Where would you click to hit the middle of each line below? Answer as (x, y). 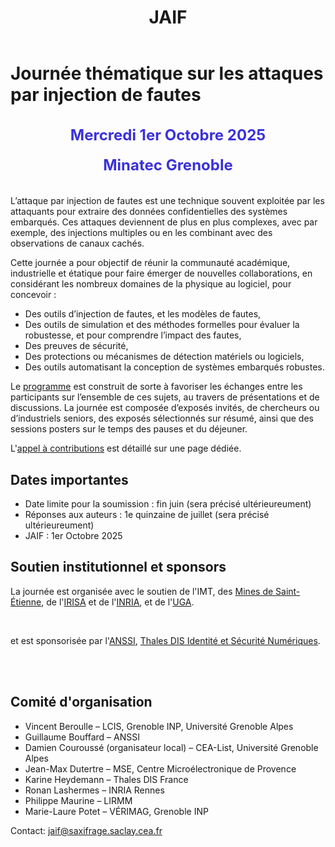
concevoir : (33, 295)
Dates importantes (69, 479)
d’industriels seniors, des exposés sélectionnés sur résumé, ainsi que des (162, 418)
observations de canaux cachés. (77, 243)
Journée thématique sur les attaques (167, 73)
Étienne (26, 602)
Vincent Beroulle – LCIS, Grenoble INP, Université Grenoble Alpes (159, 726)
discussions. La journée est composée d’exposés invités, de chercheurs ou (165, 408)
